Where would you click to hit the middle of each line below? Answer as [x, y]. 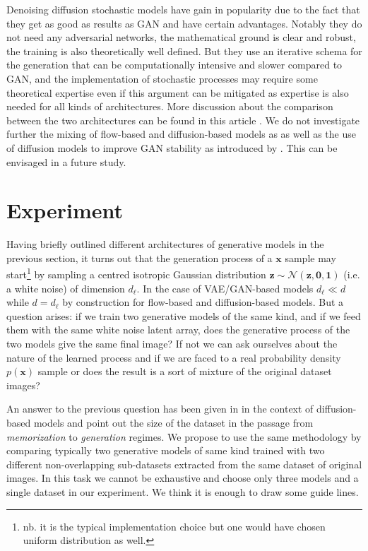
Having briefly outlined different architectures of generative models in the [165, 244]
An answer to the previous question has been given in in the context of [160, 409]
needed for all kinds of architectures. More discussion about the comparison [170, 106]
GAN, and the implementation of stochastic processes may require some [162, 78]
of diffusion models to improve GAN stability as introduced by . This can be [172, 147]
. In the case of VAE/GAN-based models [225, 288]
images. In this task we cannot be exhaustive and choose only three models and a [183, 478]
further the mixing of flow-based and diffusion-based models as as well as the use [181, 134]
